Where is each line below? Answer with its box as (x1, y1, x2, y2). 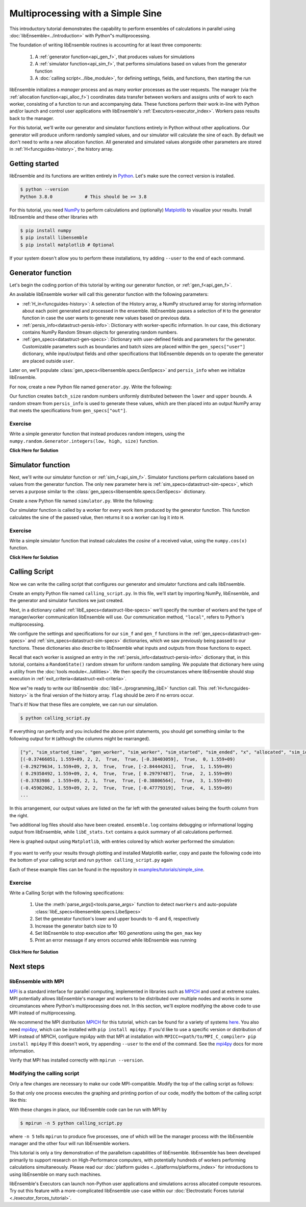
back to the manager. (9, 115, 55, 121)
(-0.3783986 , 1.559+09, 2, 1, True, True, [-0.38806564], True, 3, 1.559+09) (20, 778, 233, 784)
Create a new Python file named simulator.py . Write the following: (9, 498, 154, 504)
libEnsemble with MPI (9, 978, 64, 985)
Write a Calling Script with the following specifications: (9, 889, 124, 896)
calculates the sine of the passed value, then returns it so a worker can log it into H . (9, 514, 185, 520)
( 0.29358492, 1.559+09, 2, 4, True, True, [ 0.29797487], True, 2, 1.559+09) (20, 770, 233, 776)
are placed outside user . (22, 358, 75, 364)
